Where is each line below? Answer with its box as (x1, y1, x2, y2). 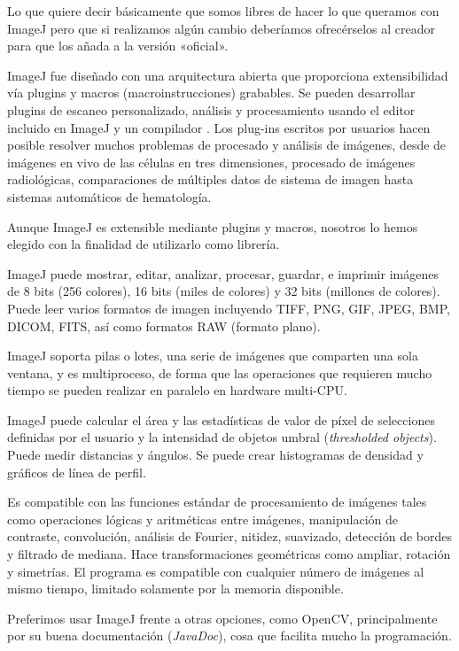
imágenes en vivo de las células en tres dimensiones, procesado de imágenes (7, 152, 416, 171)
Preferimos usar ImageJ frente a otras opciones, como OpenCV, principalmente (7, 608, 438, 627)
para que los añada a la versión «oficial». (7, 36, 229, 55)
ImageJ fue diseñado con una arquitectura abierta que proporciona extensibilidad (7, 66, 448, 84)
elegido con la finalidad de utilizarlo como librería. (7, 235, 280, 253)
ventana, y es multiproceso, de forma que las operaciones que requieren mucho (7, 363, 432, 382)
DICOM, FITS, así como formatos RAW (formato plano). (7, 316, 321, 335)
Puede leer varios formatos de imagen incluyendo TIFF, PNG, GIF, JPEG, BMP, (7, 298, 450, 317)
